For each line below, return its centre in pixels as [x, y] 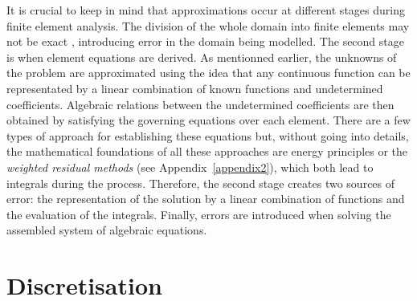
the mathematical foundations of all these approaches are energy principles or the [207, 151]
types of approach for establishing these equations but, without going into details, [208, 135]
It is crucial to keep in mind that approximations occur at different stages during [206, 10]
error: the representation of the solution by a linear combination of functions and [206, 199]
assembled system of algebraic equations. [107, 230]
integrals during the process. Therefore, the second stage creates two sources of [201, 183]
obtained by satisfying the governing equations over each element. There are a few [208, 120]
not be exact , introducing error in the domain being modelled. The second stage [205, 41]
